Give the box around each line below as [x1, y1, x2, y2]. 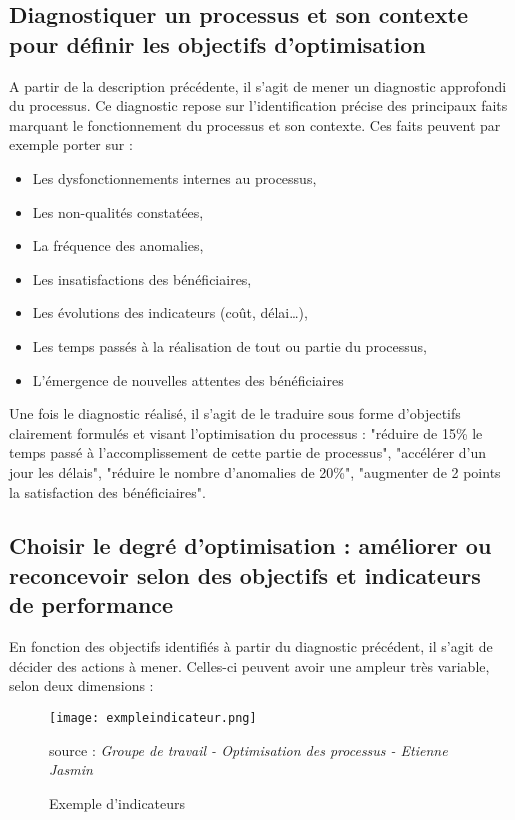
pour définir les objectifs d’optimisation [9, 28, 426, 59]
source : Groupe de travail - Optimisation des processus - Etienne [49, 739, 448, 760]
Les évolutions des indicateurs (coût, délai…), [32, 302, 308, 323]
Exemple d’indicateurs [49, 792, 186, 813]
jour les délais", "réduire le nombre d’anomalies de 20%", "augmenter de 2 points [9, 461, 501, 482]
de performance [9, 589, 174, 620]
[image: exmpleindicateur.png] [49, 710, 257, 725]
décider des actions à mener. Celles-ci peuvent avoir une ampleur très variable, [9, 655, 490, 676]
